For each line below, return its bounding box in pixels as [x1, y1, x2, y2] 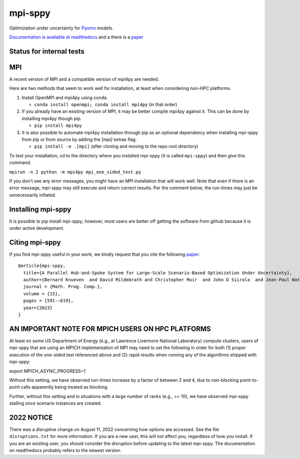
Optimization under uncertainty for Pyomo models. [9, 25, 113, 31]
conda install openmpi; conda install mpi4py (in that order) [34, 101, 177, 107]
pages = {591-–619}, [23, 298, 74, 304]
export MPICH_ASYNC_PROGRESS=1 [9, 368, 86, 374]
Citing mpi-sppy [9, 238, 61, 247]
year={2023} [23, 305, 52, 311]
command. [9, 160, 31, 166]
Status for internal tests [9, 47, 84, 55]
